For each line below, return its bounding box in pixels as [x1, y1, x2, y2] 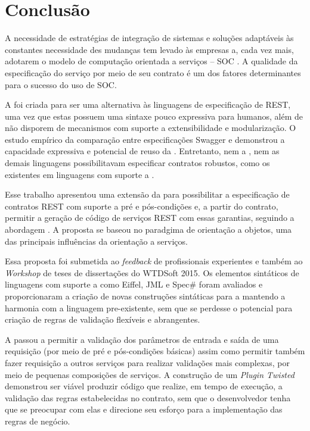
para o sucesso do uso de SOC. [5, 78, 117, 90]
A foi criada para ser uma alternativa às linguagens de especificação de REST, [5, 98, 291, 111]
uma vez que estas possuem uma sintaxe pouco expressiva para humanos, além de [5, 110, 303, 122]
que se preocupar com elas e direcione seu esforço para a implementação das [5, 403, 283, 416]
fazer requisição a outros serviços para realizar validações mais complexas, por [5, 356, 290, 368]
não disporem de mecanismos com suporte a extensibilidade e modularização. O [5, 121, 296, 134]
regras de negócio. [5, 414, 70, 427]
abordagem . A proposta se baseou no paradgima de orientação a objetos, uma [5, 223, 292, 236]
